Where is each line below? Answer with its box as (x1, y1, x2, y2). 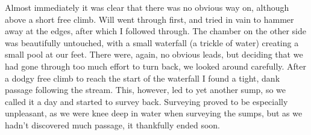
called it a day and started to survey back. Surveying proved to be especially (5, 95, 288, 107)
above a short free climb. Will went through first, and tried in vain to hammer (5, 13, 294, 25)
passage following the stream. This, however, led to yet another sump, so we (5, 83, 286, 96)
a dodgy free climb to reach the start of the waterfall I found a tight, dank (5, 71, 280, 84)
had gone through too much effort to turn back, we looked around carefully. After (5, 59, 306, 72)
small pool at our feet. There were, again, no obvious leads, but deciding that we (5, 48, 303, 61)
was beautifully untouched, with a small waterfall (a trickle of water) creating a (5, 36, 299, 49)
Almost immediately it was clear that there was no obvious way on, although (5, 1, 289, 13)
